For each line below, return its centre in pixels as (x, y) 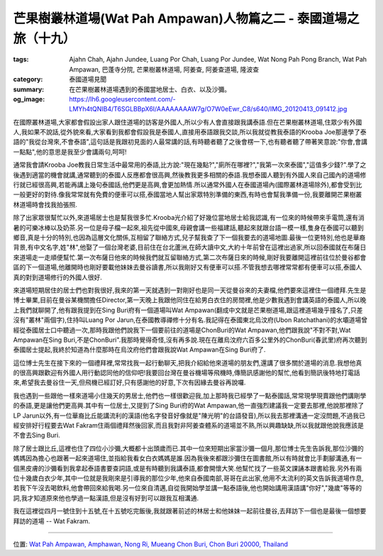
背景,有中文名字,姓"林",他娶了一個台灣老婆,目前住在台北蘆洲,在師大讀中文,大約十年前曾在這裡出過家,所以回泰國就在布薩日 (190, 248)
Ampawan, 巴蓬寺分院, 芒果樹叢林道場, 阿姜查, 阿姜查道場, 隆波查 (164, 69)
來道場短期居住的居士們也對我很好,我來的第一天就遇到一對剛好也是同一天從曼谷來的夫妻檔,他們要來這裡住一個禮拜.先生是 (190, 290)
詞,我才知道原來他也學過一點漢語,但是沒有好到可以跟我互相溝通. (106, 498)
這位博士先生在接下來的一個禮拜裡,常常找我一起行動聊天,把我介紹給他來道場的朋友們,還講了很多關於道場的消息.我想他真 (188, 362)
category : (28, 79)
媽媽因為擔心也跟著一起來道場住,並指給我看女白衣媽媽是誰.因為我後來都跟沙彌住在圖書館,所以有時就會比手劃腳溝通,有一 (188, 458)
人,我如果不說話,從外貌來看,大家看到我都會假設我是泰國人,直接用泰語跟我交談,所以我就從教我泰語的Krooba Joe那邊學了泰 (190, 132)
